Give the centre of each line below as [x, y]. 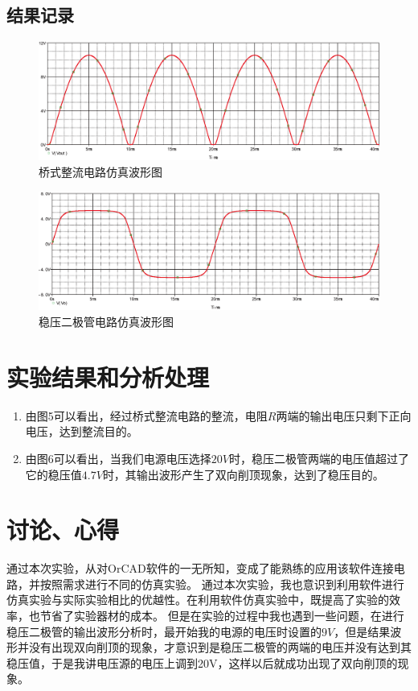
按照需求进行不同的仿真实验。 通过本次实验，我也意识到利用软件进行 [222, 583]
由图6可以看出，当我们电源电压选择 [118, 458]
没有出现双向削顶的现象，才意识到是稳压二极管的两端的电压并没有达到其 [220, 647]
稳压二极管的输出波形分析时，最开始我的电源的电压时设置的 [164, 631]
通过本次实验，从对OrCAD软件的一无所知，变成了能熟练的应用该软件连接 [200, 568]
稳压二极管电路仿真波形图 [106, 322]
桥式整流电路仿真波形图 [100, 172]
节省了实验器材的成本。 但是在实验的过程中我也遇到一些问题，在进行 [222, 616]
